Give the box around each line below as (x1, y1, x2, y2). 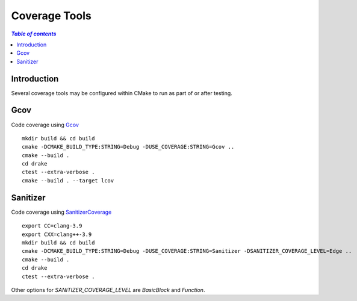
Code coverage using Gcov (11, 121, 79, 128)
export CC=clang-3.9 (22, 223, 82, 229)
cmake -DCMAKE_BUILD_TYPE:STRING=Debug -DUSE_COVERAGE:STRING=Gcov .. (22, 143, 235, 150)
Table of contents (11, 30, 57, 37)
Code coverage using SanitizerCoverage (11, 208, 112, 216)
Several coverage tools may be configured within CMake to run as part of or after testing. (11, 89, 233, 96)
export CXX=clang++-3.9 (22, 231, 92, 238)
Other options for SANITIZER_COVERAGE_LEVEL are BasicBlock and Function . (11, 286, 205, 293)
